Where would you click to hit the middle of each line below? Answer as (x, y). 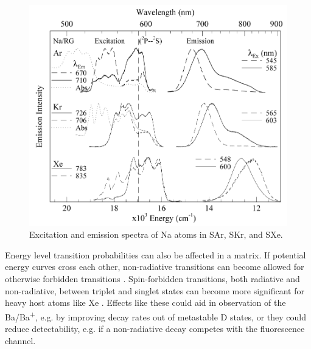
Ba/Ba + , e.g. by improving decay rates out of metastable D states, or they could (155, 316)
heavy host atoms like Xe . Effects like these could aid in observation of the (145, 302)
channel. (20, 340)
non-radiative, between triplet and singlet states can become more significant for (155, 290)
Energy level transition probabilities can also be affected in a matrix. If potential (155, 254)
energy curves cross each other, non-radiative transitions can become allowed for (155, 267)
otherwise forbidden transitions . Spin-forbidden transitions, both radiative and (152, 278)
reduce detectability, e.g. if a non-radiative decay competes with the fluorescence (155, 328)
